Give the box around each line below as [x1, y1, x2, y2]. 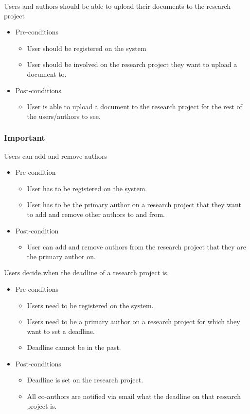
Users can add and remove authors [4, 150, 107, 161]
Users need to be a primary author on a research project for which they [27, 316, 240, 327]
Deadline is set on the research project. [27, 375, 143, 385]
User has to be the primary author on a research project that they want [27, 199, 241, 210]
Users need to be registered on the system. [27, 300, 154, 310]
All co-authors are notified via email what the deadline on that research [27, 391, 241, 401]
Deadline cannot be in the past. [27, 342, 121, 352]
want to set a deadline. [27, 326, 95, 336]
